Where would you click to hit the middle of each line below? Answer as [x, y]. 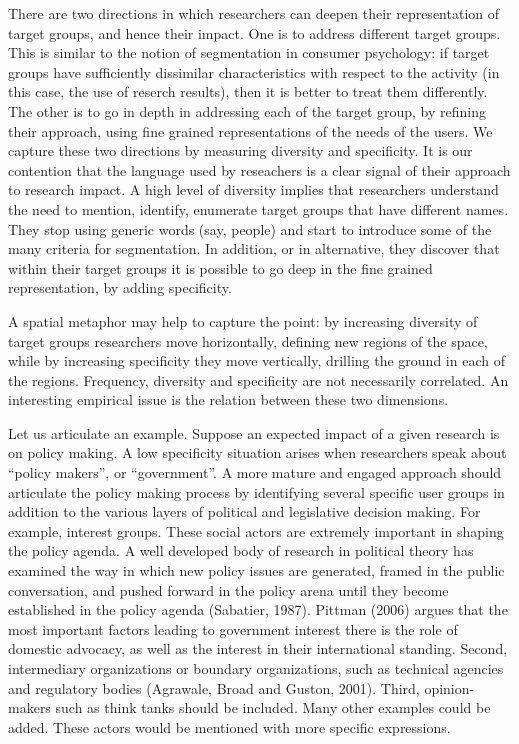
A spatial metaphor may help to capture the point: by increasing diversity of [243, 320]
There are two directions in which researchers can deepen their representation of [254, 13]
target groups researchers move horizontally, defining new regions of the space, [248, 340]
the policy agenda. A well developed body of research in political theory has [241, 550]
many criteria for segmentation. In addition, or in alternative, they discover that [254, 248]
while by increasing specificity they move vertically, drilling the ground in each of [256, 360]
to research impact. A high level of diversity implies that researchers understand [253, 189]
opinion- [449, 687]
